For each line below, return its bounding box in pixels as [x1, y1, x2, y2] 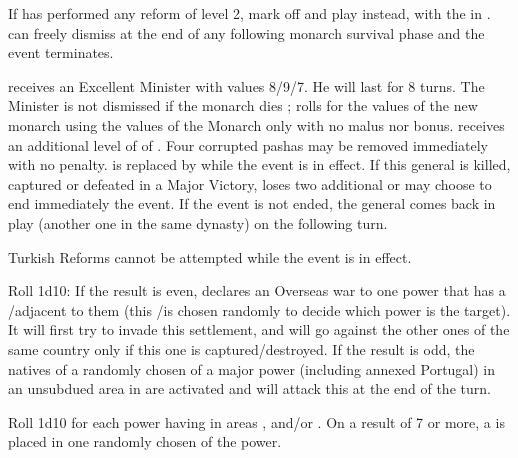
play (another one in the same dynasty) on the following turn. [8, 212, 388, 233]
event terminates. [8, 42, 114, 63]
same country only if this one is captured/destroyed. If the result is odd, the [8, 338, 475, 359]
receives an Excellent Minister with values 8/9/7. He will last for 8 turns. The [8, 75, 485, 96]
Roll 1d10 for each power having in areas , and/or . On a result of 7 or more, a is [8, 411, 505, 432]
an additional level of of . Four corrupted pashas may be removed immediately [8, 134, 489, 155]
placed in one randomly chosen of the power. [8, 431, 282, 452]
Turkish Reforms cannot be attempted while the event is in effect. [8, 246, 412, 267]
